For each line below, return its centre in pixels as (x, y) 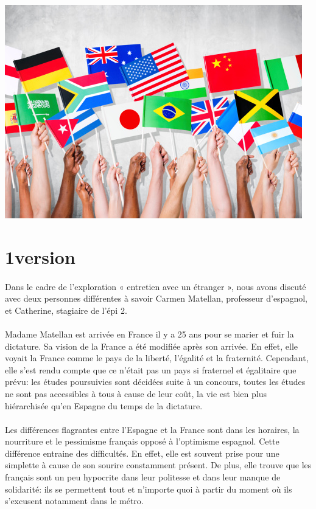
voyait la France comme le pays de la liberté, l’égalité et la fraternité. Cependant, (157, 358)
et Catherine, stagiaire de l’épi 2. (66, 310)
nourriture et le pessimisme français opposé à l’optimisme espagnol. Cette (142, 441)
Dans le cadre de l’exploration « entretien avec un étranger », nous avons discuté (156, 286)
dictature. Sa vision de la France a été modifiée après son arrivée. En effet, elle (152, 346)
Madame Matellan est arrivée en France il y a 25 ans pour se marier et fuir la (149, 334)
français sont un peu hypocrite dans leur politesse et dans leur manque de (143, 477)
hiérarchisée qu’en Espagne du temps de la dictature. (104, 405)
